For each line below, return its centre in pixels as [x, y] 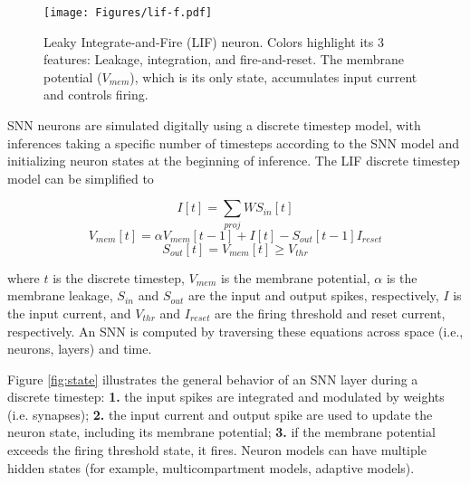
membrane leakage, [60, 295]
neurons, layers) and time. [80, 349]
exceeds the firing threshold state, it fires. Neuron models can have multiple [217, 450]
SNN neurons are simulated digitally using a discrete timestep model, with [214, 125]
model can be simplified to [81, 178]
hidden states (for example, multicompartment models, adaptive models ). [211, 467]
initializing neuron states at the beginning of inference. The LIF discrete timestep [234, 161]
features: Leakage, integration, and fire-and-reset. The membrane [224, 59]
